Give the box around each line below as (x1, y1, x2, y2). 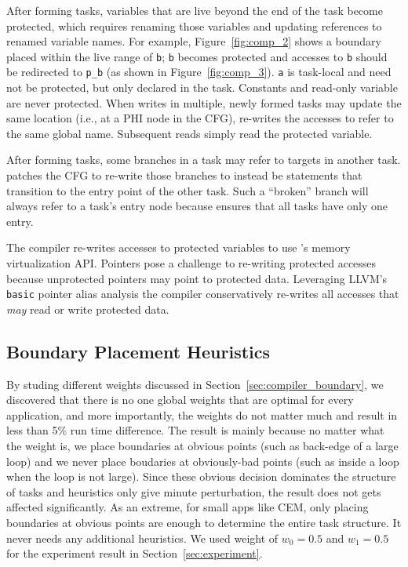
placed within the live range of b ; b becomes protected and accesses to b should (6, 48, 388, 64)
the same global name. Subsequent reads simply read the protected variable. (6, 125, 373, 141)
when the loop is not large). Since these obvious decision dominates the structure (6, 468, 396, 485)
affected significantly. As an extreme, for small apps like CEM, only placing (6, 499, 369, 515)
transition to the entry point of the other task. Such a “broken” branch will (6, 182, 369, 198)
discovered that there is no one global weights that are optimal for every (6, 391, 354, 408)
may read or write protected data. (6, 300, 169, 317)
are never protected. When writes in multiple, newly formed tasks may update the (6, 94, 402, 111)
